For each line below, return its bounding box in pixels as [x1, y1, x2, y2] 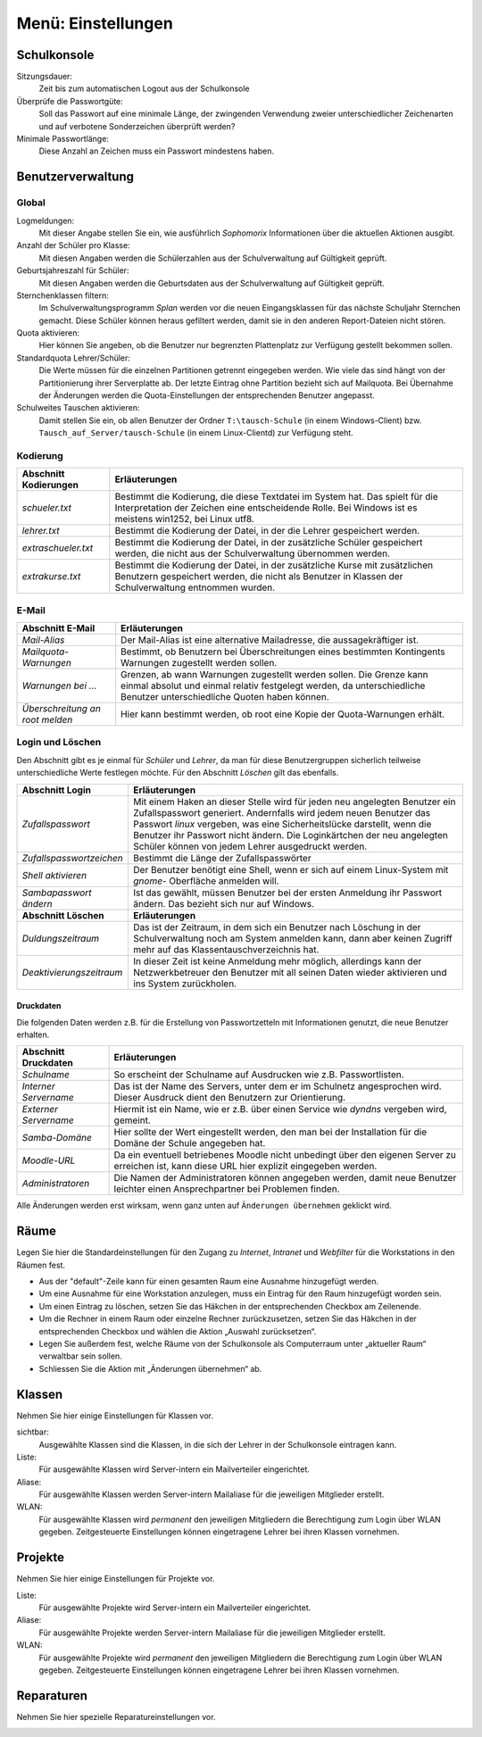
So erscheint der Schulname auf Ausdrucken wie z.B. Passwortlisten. [113, 1068, 405, 1081]
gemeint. [113, 1114, 151, 1126]
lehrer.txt [21, 525, 60, 537]
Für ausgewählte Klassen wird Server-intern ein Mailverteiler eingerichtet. [38, 1464, 310, 1475]
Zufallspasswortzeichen [21, 852, 124, 864]
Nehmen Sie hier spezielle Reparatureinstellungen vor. [16, 1711, 216, 1722]
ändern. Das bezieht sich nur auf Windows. [133, 897, 315, 910]
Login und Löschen [16, 736, 102, 749]
